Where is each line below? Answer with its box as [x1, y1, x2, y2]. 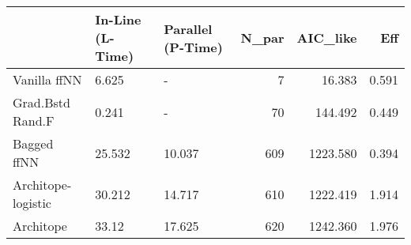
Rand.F [13, 111, 55, 130]
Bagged [13, 134, 54, 153]
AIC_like [296, 28, 357, 47]
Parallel [164, 19, 213, 38]
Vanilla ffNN [13, 70, 82, 89]
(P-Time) [164, 37, 223, 56]
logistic [13, 194, 51, 212]
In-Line [95, 10, 141, 28]
